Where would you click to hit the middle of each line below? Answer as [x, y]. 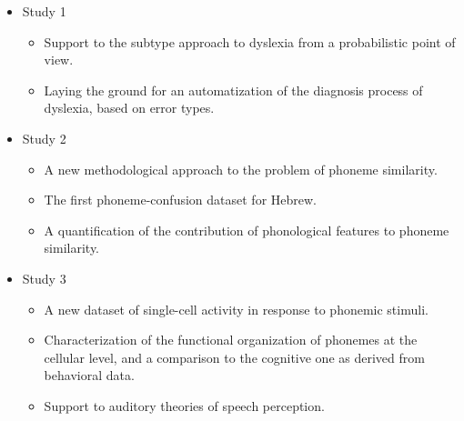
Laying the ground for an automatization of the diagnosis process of [233, 90]
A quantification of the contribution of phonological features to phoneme [247, 230]
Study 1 [44, 11]
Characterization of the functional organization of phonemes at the [231, 340]
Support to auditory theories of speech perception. [184, 405]
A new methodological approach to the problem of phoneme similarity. [241, 169]
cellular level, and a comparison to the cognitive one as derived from [234, 357]
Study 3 [44, 278]
